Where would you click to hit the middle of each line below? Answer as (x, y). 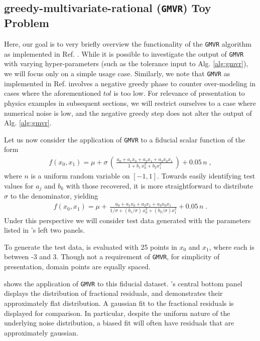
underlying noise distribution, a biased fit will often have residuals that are (119, 323)
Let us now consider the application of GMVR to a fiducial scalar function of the (125, 139)
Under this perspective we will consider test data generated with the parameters (127, 220)
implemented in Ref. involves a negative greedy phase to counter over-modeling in (130, 83)
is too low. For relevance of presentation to (179, 93)
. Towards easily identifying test (206, 175)
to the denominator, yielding (54, 196)
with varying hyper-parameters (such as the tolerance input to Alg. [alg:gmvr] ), (126, 63)
